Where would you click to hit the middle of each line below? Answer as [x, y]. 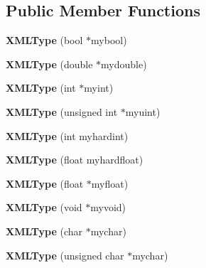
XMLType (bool [44, 40]
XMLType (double [49, 64]
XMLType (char [44, 231]
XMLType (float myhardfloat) [75, 160]
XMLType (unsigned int [62, 111]
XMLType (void [44, 207]
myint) [99, 88]
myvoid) [108, 207]
